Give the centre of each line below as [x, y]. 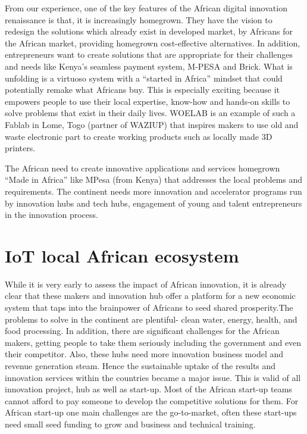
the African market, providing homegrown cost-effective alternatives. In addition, [153, 43]
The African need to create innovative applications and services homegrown [142, 168]
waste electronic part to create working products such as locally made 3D [139, 136]
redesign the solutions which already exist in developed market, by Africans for [149, 31]
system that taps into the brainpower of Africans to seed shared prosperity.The [149, 307]
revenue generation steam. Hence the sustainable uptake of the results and [140, 365]
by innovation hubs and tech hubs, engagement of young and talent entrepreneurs [153, 203]
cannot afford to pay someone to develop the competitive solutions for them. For [152, 400]
